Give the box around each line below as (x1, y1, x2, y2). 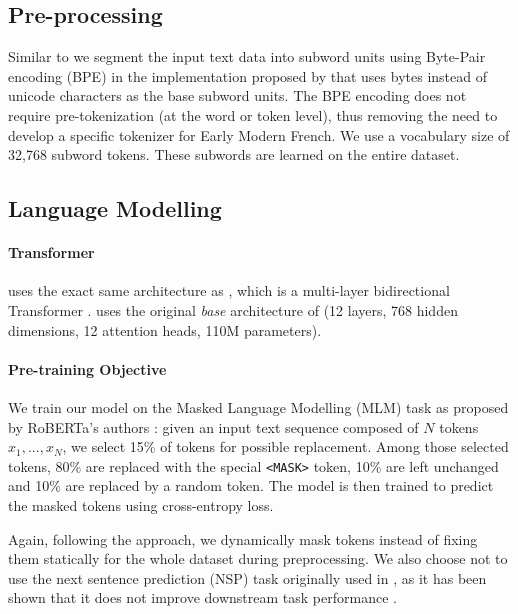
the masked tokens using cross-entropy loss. (8, 494, 274, 515)
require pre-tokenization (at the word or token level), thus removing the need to (8, 104, 498, 125)
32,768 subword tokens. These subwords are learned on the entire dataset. (8, 144, 460, 165)
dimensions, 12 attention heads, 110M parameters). (8, 319, 322, 340)
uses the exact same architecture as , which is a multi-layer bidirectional (8, 280, 450, 301)
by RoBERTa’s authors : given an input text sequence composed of (8, 416, 419, 437)
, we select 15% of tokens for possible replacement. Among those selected (62, 436, 509, 457)
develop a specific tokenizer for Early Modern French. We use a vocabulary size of (8, 124, 510, 145)
